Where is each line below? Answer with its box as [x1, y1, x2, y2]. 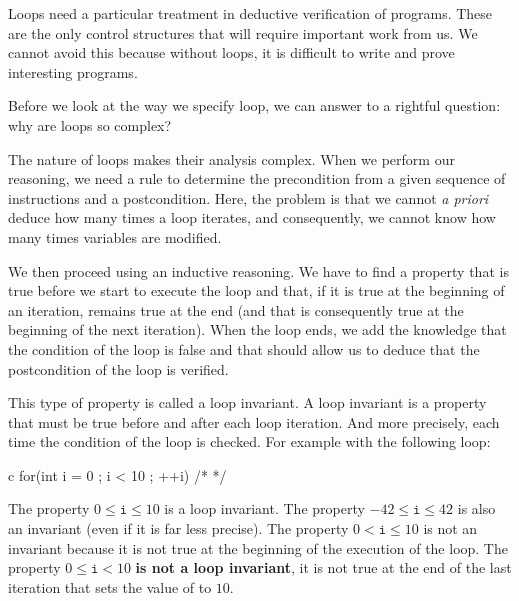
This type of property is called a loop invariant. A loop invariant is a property [8, 392, 487, 413]
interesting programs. [8, 61, 138, 82]
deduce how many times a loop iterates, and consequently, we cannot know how [8, 207, 496, 228]
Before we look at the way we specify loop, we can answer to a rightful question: [8, 95, 501, 116]
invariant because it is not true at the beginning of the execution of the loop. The [8, 537, 508, 558]
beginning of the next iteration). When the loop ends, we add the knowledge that [8, 319, 507, 340]
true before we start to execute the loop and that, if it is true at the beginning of [8, 280, 505, 301]
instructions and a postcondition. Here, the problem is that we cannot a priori [8, 187, 489, 208]
